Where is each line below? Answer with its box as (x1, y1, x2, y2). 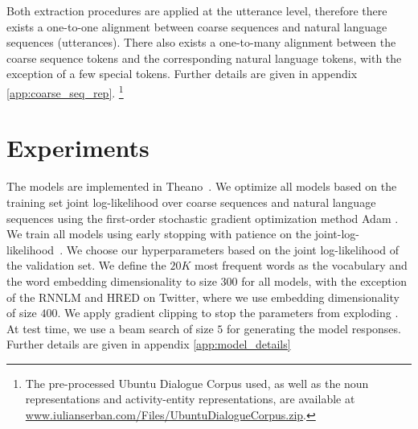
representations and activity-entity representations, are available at (25, 390, 355, 407)
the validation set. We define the (6, 257, 166, 274)
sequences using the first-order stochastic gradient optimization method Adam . (6, 209, 399, 226)
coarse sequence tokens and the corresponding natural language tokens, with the (6, 49, 402, 66)
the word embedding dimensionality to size (6, 272, 217, 289)
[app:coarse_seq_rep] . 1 (6, 81, 124, 101)
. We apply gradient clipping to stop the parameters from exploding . (57, 304, 399, 321)
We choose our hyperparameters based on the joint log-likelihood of (66, 241, 400, 258)
